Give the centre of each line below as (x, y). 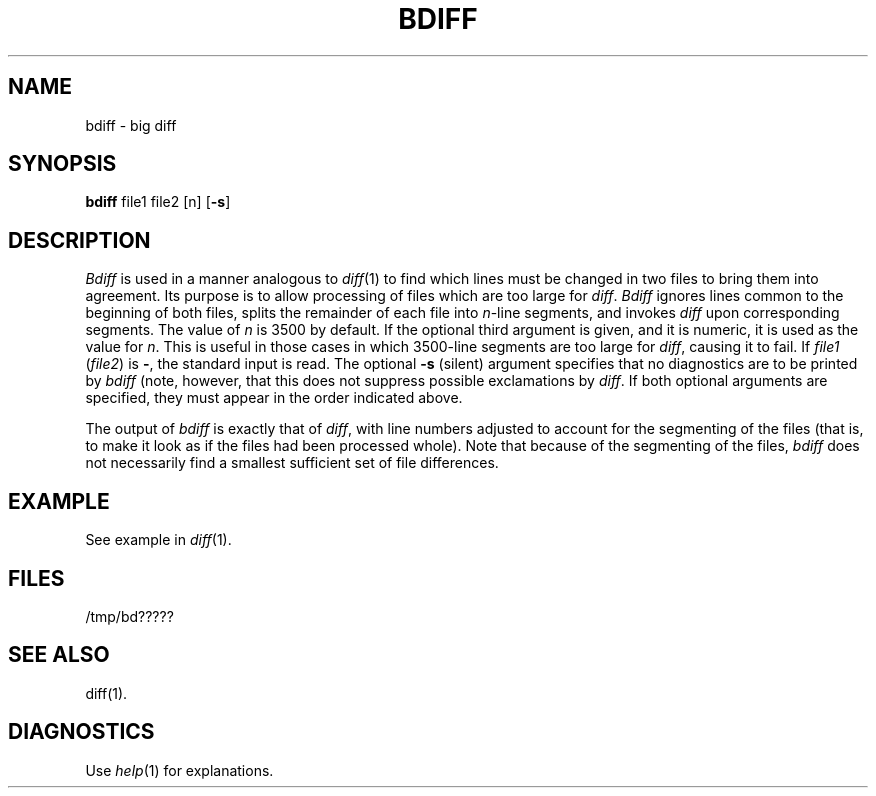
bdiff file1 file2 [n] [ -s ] (158, 202)
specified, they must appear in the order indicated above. (274, 398)
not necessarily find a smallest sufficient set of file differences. (292, 463)
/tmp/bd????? (129, 616)
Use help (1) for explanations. (179, 770)
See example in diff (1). (158, 540)
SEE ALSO (59, 655)
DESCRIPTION (79, 240)
